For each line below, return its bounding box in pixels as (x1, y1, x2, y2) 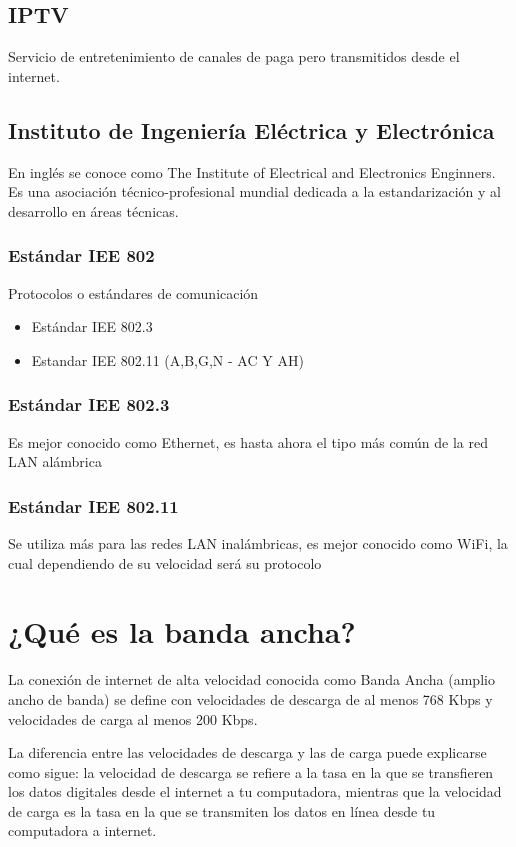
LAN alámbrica (8, 451, 102, 472)
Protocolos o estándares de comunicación (8, 282, 259, 303)
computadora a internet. (8, 820, 157, 841)
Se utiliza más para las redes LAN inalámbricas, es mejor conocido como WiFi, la (8, 533, 508, 553)
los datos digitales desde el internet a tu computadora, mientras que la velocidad (8, 781, 502, 802)
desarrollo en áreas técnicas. (8, 200, 179, 221)
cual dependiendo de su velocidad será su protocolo (8, 552, 322, 573)
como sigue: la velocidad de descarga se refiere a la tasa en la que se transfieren (8, 761, 494, 782)
